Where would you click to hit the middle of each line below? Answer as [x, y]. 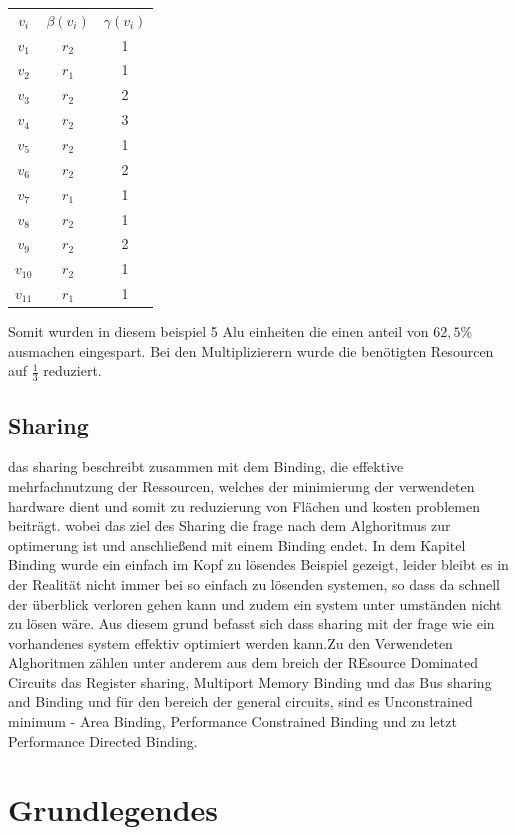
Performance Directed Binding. [103, 740]
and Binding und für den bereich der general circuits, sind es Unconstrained [240, 701]
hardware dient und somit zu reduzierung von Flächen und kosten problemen [244, 505]
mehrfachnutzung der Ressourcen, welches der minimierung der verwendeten [241, 485]
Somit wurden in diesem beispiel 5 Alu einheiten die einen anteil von [218, 331]
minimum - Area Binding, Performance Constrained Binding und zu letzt [232, 721]
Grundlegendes [113, 809]
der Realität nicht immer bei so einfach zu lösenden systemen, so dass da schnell [254, 583]
